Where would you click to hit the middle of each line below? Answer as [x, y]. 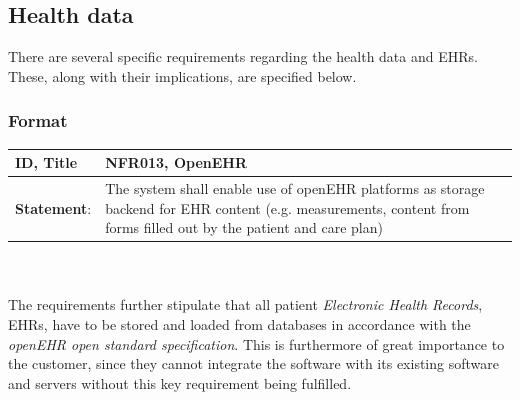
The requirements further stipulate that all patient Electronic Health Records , [245, 304]
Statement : [53, 207]
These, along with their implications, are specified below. [182, 75]
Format [38, 120]
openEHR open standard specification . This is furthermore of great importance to [256, 343]
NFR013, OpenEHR [176, 162]
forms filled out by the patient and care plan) [244, 227]
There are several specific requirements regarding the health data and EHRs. [243, 56]
